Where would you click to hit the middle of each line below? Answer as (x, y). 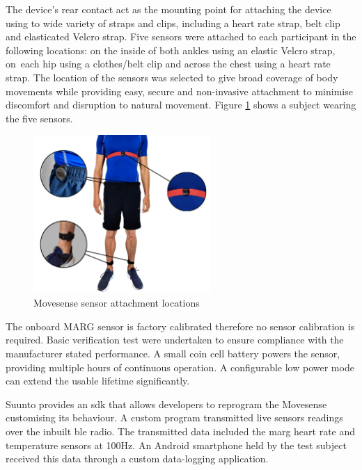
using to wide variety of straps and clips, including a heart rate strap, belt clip (173, 23)
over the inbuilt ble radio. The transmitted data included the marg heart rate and (181, 431)
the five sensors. (39, 118)
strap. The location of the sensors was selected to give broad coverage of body (172, 77)
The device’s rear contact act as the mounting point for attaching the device (168, 9)
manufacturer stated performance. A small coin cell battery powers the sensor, (173, 354)
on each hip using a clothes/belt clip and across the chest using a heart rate (168, 64)
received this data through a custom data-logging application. (137, 459)
